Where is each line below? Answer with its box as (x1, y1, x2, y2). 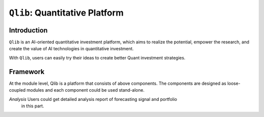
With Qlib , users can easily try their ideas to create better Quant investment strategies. (9, 55, 186, 60)
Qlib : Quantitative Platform (9, 7, 124, 18)
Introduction (9, 26, 48, 34)
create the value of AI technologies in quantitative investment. (9, 46, 134, 52)
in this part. (21, 103, 44, 109)
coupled (9, 87, 26, 93)
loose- (227, 80, 241, 86)
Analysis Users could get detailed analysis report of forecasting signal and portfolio (9, 96, 177, 102)
